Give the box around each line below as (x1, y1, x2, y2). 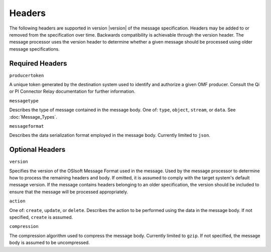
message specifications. (9, 46, 60, 52)
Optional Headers (9, 145, 66, 154)
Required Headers (9, 59, 67, 68)
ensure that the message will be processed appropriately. (9, 188, 128, 195)
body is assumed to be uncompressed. (9, 239, 90, 245)
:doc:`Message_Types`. (9, 114, 58, 120)
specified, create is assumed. (9, 214, 73, 220)
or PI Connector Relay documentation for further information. (9, 88, 135, 95)
